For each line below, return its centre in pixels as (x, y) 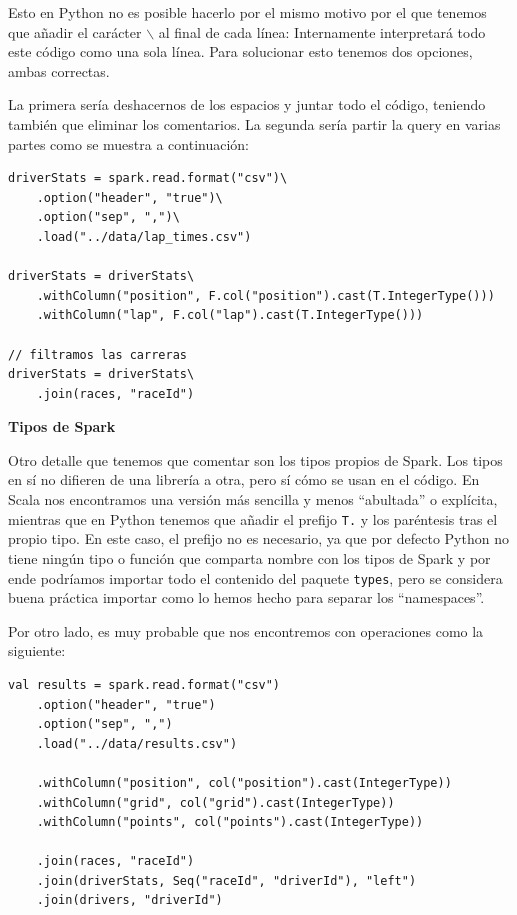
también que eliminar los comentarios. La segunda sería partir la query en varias (254, 123)
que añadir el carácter (75, 31)
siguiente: (37, 650)
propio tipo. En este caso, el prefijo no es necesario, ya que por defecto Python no (258, 538)
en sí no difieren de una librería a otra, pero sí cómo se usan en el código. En (244, 479)
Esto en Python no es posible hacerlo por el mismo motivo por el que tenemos (247, 12)
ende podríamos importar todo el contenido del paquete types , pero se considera (255, 577)
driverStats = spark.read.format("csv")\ (148, 178)
